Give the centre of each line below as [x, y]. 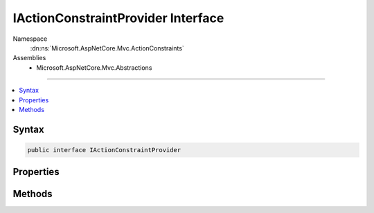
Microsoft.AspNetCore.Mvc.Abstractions [94, 67]
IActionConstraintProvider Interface [118, 18]
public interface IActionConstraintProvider [104, 150]
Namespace [30, 39]
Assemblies [29, 58]
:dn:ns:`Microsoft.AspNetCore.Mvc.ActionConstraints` [107, 48]
